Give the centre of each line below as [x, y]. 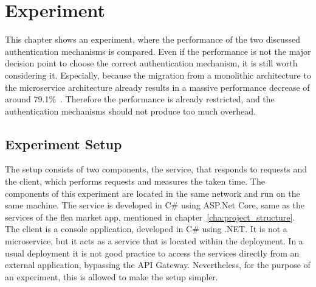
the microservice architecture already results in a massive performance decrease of [157, 87]
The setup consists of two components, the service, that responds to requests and [156, 169]
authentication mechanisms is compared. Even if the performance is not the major [158, 51]
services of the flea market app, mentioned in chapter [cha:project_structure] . [150, 217]
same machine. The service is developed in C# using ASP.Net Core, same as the [155, 205]
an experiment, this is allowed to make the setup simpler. [112, 276]
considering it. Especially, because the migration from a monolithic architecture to [158, 75]
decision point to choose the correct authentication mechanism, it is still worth [151, 63]
